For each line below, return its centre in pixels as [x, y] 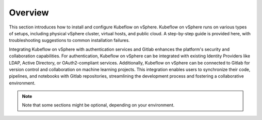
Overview [29, 13]
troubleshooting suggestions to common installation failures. [69, 40]
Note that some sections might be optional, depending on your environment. [98, 105]
